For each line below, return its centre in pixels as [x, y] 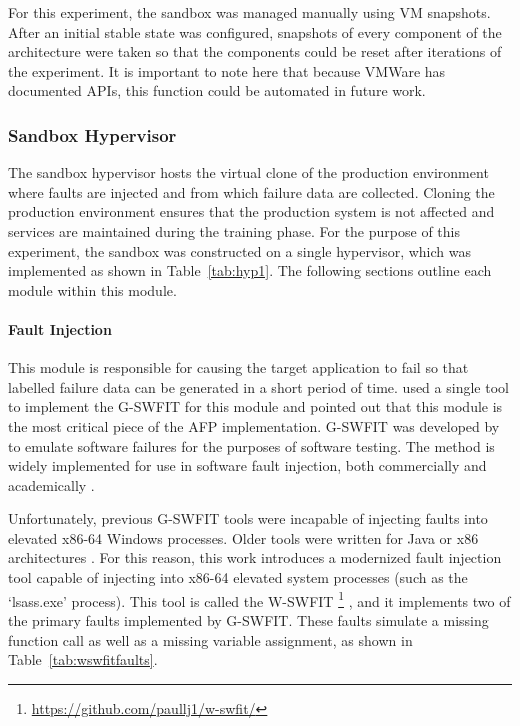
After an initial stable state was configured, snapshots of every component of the [255, 31]
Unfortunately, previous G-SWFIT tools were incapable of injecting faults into [248, 518]
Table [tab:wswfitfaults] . [83, 659]
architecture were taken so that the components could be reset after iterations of [255, 51]
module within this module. [92, 289]
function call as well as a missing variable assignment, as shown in [210, 639]
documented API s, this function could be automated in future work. [217, 90]
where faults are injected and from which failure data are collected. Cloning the [251, 191]
